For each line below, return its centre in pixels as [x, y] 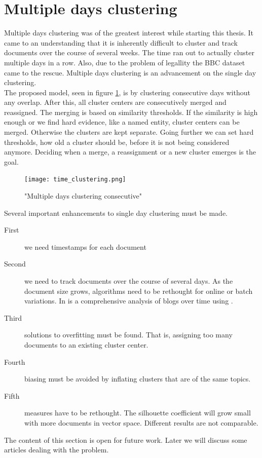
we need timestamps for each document [85, 246]
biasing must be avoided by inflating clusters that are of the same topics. [138, 379]
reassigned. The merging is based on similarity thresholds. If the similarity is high [131, 112]
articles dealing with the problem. [57, 450]
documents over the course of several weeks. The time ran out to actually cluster [129, 52]
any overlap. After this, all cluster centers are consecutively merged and [115, 102]
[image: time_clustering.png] [75, 180]
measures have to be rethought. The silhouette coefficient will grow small [138, 413]
